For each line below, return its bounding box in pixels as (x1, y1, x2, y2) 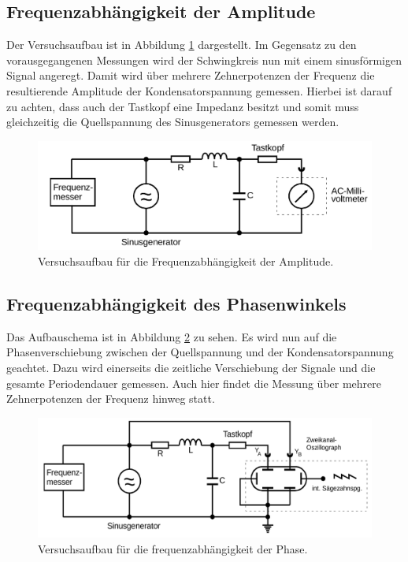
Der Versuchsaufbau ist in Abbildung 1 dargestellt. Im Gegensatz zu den (6, 36, 357, 53)
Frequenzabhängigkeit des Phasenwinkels (6, 292, 347, 316)
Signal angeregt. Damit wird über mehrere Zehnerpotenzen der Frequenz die (6, 67, 375, 84)
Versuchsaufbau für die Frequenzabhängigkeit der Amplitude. (38, 253, 334, 270)
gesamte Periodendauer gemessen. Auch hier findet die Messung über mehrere (6, 374, 381, 391)
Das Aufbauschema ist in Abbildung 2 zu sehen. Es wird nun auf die (6, 328, 337, 344)
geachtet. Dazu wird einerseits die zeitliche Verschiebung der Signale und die (6, 359, 376, 376)
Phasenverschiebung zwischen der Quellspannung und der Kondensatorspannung (6, 344, 394, 360)
